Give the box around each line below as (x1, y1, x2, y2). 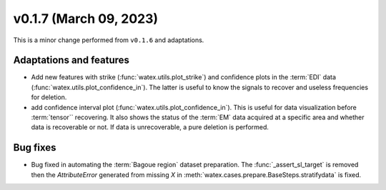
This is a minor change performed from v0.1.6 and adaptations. (13, 36, 204, 44)
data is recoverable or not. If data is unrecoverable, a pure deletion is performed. (31, 123, 269, 131)
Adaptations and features (13, 54, 130, 66)
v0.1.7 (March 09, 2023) (13, 11, 159, 26)
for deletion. (31, 93, 67, 101)
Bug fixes (13, 141, 56, 154)
